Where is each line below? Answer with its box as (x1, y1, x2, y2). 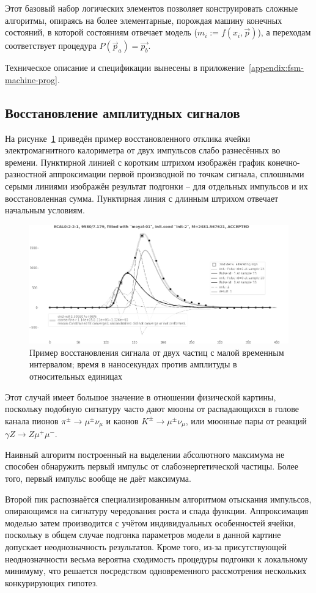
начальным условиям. (5, 204, 85, 216)
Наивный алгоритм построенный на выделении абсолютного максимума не (5, 448, 285, 460)
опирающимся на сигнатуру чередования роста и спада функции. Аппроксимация (5, 504, 309, 517)
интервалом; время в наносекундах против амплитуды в (29, 358, 237, 370)
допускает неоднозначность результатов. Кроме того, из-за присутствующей (5, 540, 287, 553)
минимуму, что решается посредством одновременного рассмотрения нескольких (5, 564, 307, 577)
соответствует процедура (5, 39, 97, 52)
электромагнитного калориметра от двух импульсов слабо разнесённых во (5, 144, 281, 157)
